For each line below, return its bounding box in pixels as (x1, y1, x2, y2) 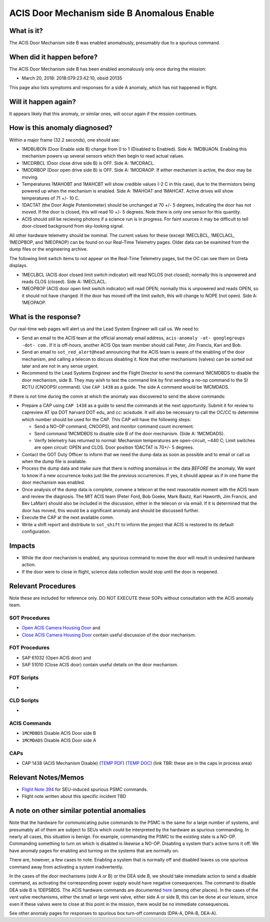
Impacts (9, 541, 35, 550)
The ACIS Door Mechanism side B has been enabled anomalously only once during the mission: (9, 66, 206, 72)
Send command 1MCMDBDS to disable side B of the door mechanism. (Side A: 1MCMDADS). (34, 430, 225, 436)
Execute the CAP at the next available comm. (21, 514, 114, 520)
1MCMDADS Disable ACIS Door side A (21, 737, 96, 743)
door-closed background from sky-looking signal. (21, 223, 124, 229)
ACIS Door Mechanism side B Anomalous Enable (9, 8, 214, 19)
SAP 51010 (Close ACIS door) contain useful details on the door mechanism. (21, 662, 178, 668)
